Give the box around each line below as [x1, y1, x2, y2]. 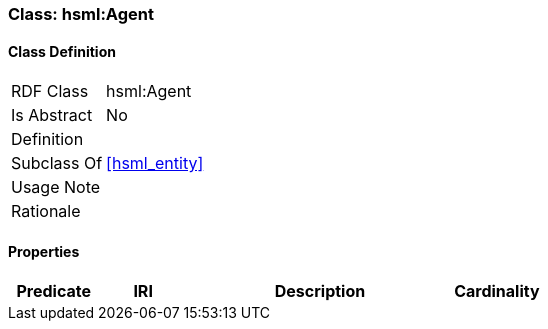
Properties [8, 242, 80, 260]
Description [274, 281, 366, 302]
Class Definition [8, 42, 116, 60]
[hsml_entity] [106, 153, 204, 174]
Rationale [11, 201, 81, 222]
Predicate [16, 281, 91, 302]
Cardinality [454, 281, 540, 302]
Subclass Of [11, 153, 103, 174]
